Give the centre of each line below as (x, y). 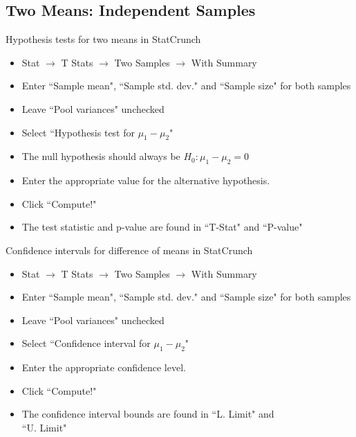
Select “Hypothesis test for (78, 132)
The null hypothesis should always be (101, 156)
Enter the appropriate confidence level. (104, 367)
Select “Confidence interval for (86, 343)
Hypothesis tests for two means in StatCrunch (103, 39)
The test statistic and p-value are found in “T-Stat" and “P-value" (162, 227)
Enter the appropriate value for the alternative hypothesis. (146, 180)
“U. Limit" (44, 427)
